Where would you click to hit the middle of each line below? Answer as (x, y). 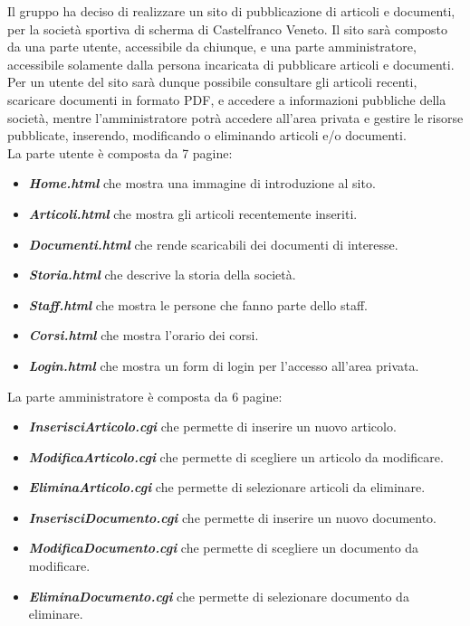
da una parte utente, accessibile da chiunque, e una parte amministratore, (212, 47)
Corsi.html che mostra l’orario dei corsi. (144, 335)
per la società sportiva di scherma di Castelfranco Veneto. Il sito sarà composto (228, 28)
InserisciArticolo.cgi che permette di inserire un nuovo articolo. (212, 427)
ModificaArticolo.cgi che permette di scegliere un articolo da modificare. (236, 456)
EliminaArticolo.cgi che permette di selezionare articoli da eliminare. (227, 487)
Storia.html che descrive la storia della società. (162, 275)
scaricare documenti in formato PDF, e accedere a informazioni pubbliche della (227, 99)
